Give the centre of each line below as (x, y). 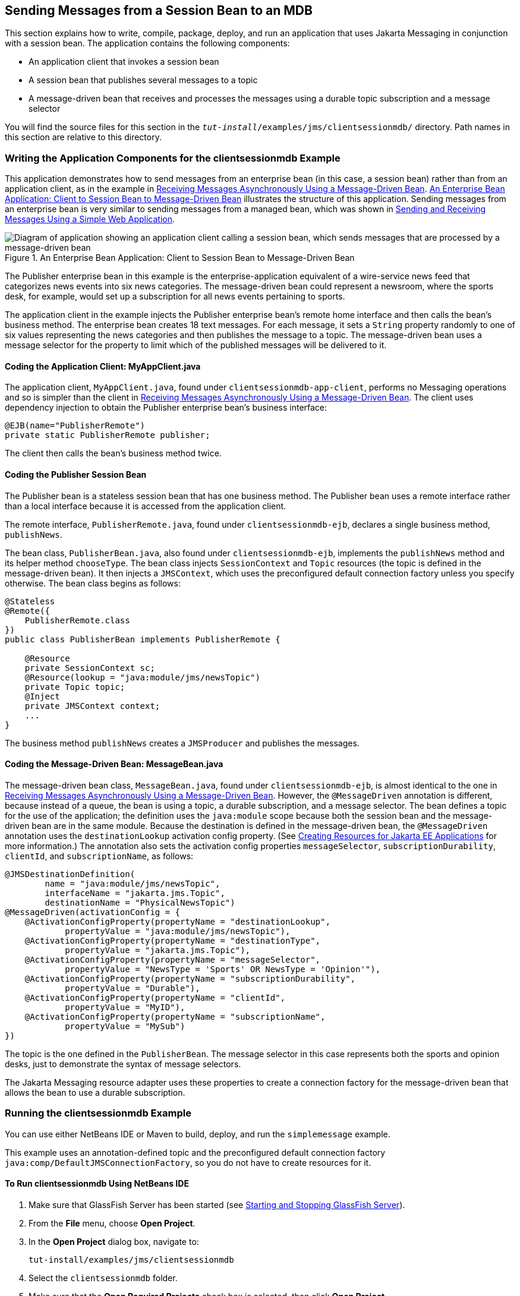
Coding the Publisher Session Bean (76, 474)
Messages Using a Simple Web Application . (90, 219)
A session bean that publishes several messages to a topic (143, 80)
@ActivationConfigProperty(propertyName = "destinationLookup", (177, 921)
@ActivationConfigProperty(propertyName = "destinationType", (173, 940)
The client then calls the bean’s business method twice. (113, 453)
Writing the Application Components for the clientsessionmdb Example (173, 158)
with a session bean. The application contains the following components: (147, 43)
